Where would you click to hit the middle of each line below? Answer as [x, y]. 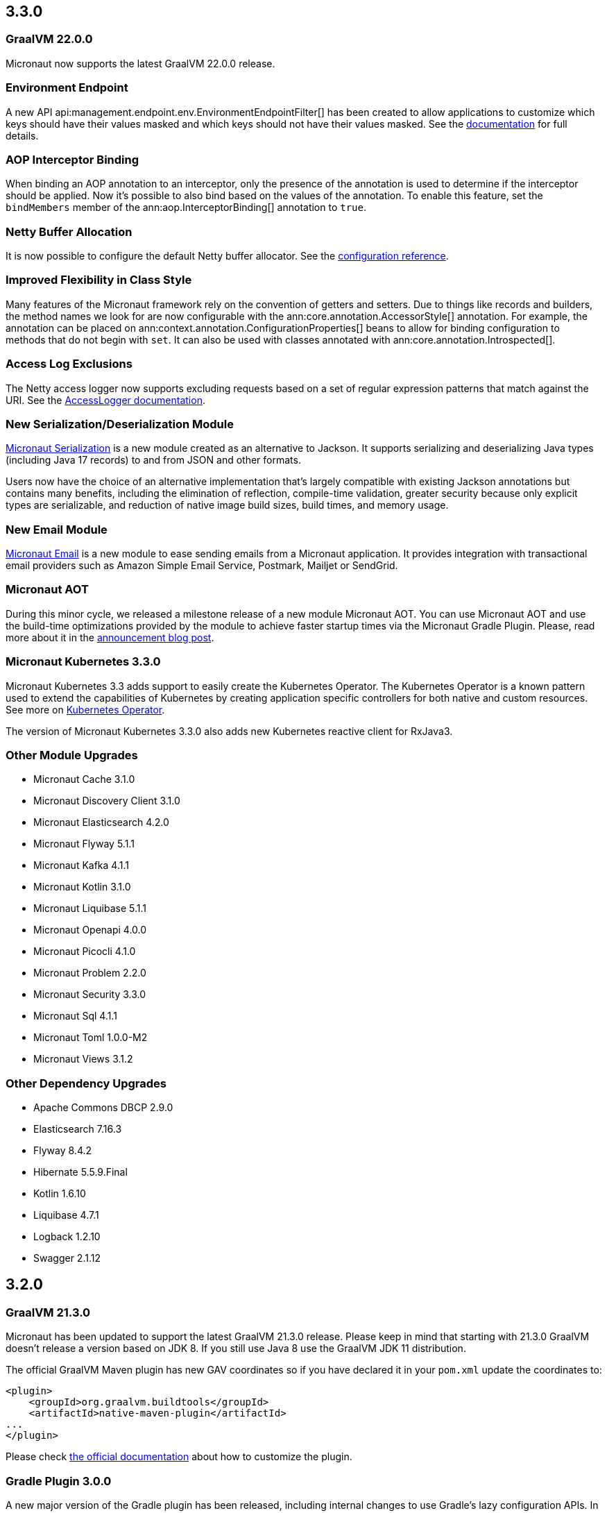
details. [22, 135]
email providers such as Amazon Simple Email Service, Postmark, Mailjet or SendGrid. [202, 566]
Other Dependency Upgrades [86, 1083]
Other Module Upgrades [72, 755]
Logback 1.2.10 [67, 1237]
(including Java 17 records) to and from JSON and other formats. [153, 460]
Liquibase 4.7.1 [66, 1215]
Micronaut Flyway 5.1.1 [84, 844]
